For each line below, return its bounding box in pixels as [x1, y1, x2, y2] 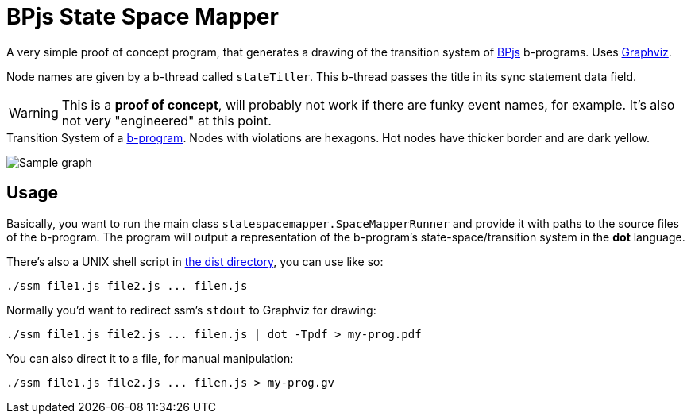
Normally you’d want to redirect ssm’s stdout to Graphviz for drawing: [6, 302, 376, 317]
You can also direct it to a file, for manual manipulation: [6, 351, 294, 365]
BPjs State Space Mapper [6, 3, 279, 30]
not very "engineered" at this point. [61, 112, 272, 129]
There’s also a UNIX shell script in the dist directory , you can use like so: [6, 254, 384, 268]
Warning [9, 104, 59, 121]
